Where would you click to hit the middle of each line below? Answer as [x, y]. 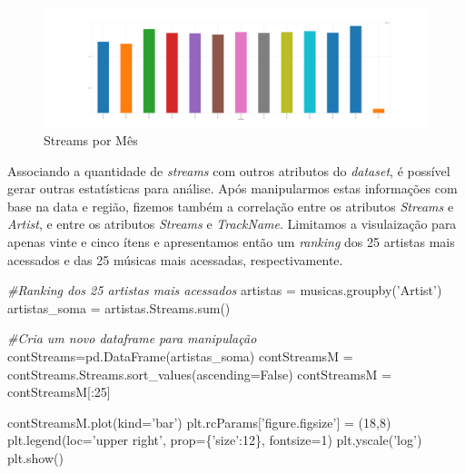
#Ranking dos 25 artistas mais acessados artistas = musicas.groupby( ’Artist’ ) [225, 290]
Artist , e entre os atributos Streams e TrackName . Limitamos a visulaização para [232, 224]
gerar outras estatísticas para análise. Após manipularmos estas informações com [232, 188]
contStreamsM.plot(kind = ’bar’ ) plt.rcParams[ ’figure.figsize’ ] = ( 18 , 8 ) [199, 422]
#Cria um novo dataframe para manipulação [132, 338]
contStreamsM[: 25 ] [59, 392]
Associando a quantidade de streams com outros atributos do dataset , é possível [229, 170]
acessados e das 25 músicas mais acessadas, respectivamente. [175, 259]
